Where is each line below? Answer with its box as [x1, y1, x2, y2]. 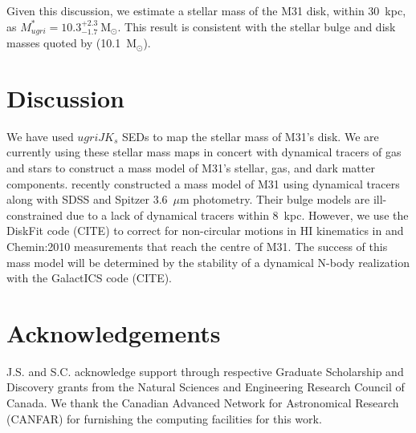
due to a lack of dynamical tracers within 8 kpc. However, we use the [66, 206, 409, 223]
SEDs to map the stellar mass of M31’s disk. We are [121, 127, 379, 144]
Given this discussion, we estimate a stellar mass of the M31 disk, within [6, 2, 365, 18]
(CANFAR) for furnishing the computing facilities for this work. [6, 410, 322, 427]
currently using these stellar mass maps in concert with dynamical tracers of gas [6, 144, 402, 160]
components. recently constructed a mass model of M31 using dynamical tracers [6, 175, 400, 192]
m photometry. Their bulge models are [180, 191, 370, 208]
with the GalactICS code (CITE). [6, 269, 173, 286]
